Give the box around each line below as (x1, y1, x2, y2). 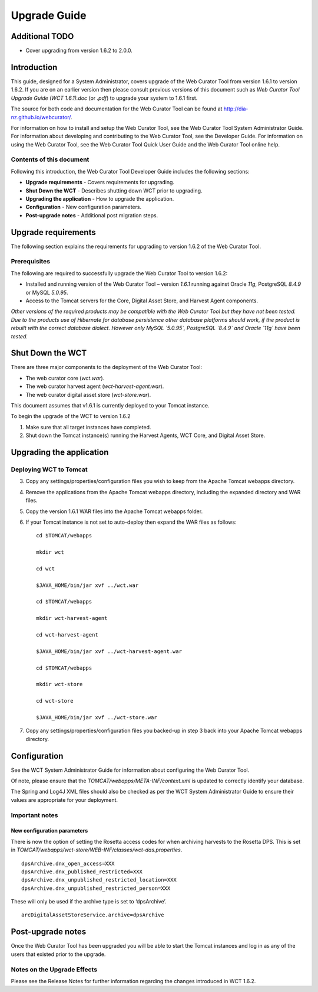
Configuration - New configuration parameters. (25, 204, 141, 211)
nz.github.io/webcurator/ (11, 113, 71, 120)
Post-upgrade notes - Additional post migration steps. (25, 211, 158, 218)
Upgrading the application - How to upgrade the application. (25, 195, 174, 203)
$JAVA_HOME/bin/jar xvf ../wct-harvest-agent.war (36, 648, 183, 655)
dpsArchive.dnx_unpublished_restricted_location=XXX (21, 877, 177, 883)
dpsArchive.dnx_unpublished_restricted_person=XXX (21, 885, 171, 892)
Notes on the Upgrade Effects (11, 965, 97, 974)
